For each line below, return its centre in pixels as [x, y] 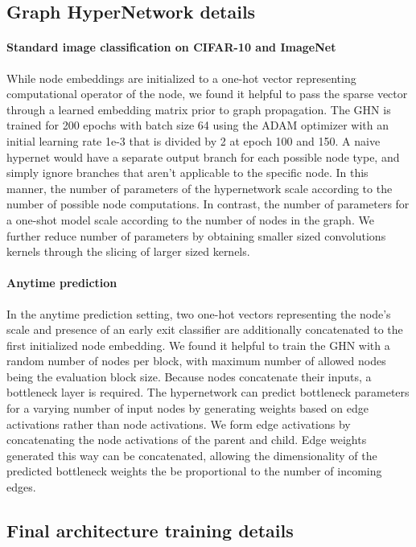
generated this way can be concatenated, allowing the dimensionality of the [192, 455]
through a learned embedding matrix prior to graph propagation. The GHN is [199, 109]
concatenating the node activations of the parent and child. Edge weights [187, 440]
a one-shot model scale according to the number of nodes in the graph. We [190, 219]
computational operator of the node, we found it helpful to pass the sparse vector [207, 94]
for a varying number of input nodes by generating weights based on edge [187, 408]
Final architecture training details [150, 531]
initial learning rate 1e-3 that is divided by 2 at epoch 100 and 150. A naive [194, 140]
